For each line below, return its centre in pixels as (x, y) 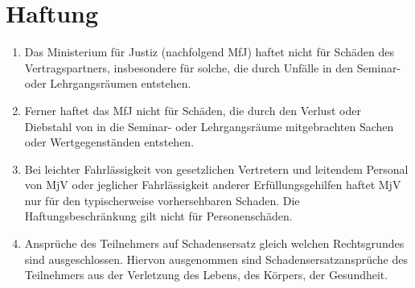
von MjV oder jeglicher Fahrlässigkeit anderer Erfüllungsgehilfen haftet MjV (213, 185)
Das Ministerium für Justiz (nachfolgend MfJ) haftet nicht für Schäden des (209, 52)
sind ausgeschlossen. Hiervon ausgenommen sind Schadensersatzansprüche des (216, 259)
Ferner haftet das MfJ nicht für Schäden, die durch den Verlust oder (193, 110)
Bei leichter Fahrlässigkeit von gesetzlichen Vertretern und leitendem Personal (216, 169)
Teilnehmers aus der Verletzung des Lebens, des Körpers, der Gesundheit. (206, 275)
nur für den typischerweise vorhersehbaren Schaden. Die (162, 200)
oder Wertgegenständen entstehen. (109, 142)
